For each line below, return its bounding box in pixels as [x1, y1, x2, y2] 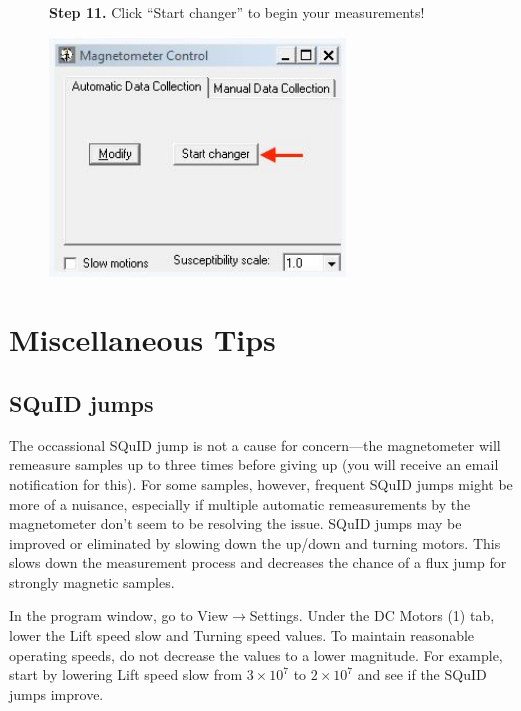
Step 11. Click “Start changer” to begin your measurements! [49, 2, 425, 22]
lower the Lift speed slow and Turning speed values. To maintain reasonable [9, 625, 475, 646]
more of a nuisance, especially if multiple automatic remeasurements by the [9, 493, 471, 514]
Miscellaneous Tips [9, 319, 276, 360]
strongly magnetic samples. [9, 571, 175, 592]
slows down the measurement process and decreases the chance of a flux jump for [9, 552, 507, 573]
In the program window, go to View [9, 605, 229, 626]
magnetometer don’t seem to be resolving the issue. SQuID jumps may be [9, 513, 462, 534]
